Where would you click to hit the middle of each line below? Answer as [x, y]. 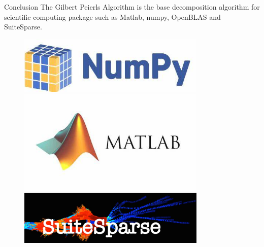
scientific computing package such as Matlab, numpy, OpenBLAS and [112, 16]
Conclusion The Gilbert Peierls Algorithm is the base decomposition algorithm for [132, 7]
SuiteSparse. [23, 27]
